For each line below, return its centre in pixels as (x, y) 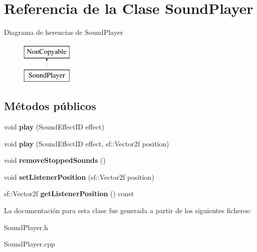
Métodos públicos (50, 106)
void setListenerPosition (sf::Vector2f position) (79, 177)
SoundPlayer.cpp (30, 244)
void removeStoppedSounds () (55, 160)
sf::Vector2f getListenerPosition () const (69, 193)
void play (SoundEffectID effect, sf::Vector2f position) (87, 143)
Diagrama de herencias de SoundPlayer (64, 32)
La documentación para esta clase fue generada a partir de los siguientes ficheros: (128, 210)
